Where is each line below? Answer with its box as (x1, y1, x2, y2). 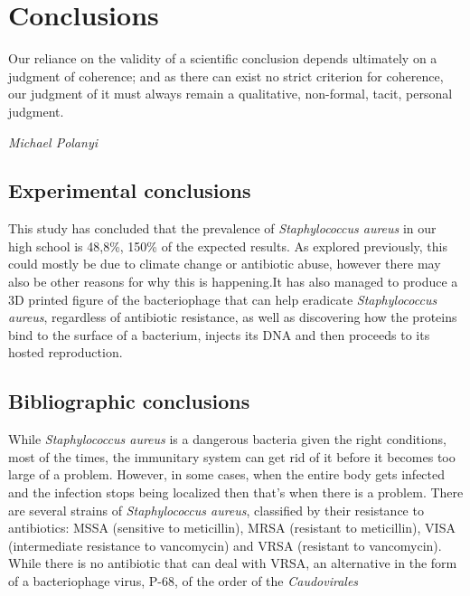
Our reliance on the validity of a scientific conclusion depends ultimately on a (8, 49, 437, 68)
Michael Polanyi (8, 132, 98, 151)
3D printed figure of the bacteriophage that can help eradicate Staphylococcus (8, 289, 437, 308)
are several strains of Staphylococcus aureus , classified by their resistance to (8, 500, 424, 519)
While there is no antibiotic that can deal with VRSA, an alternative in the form (8, 553, 457, 572)
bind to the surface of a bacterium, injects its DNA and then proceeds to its (8, 325, 430, 344)
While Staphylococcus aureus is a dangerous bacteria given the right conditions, (8, 430, 446, 449)
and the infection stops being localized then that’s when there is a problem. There (8, 483, 464, 502)
